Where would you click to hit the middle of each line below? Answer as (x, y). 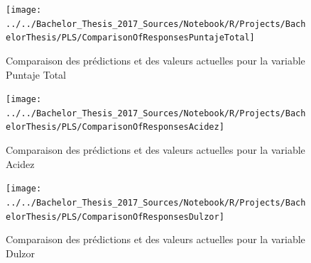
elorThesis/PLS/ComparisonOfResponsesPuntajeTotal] (130, 38)
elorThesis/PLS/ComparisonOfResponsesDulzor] (115, 217)
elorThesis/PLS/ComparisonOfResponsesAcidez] (115, 127)
